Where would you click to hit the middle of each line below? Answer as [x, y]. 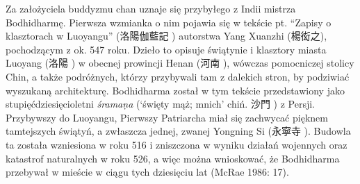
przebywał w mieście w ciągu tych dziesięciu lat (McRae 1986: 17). [147, 172]
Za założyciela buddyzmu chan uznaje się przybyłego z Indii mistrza [151, 8]
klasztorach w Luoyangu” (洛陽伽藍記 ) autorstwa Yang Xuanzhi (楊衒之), [166, 36]
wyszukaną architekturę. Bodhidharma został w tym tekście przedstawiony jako [175, 90]
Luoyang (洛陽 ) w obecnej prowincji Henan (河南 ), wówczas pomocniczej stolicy [180, 63]
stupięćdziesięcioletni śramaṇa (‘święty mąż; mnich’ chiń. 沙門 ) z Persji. [160, 104]
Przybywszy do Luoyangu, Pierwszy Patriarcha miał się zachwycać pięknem [167, 117]
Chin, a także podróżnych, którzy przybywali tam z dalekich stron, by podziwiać [178, 76]
